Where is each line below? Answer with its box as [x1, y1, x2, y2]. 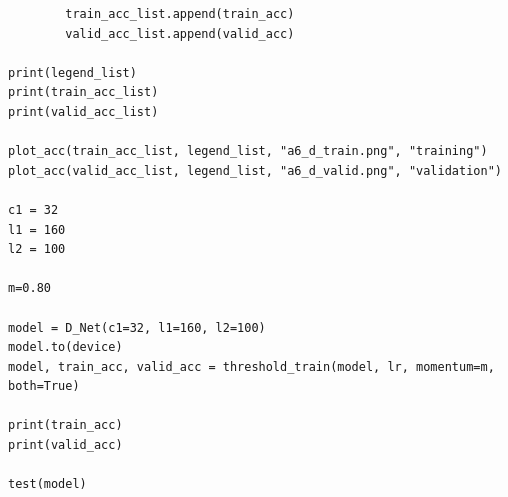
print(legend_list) [8, 65, 137, 80]
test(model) [8, 477, 87, 492]
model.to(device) [8, 340, 123, 355]
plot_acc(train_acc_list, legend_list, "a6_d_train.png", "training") [8, 144, 488, 159]
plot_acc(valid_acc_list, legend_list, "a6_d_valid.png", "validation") [8, 163, 502, 178]
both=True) [8, 379, 80, 394]
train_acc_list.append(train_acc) [65, 7, 295, 21]
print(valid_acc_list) [8, 104, 159, 119]
